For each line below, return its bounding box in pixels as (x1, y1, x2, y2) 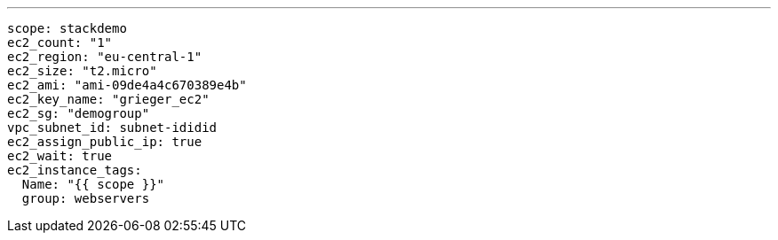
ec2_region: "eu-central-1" (7, 50, 202, 64)
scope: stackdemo (7, 21, 127, 35)
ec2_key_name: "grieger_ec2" (7, 92, 210, 106)
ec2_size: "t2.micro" (7, 64, 157, 78)
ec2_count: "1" (7, 35, 113, 50)
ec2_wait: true (7, 149, 113, 163)
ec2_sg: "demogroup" (7, 106, 150, 120)
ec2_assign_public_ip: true (7, 135, 202, 149)
